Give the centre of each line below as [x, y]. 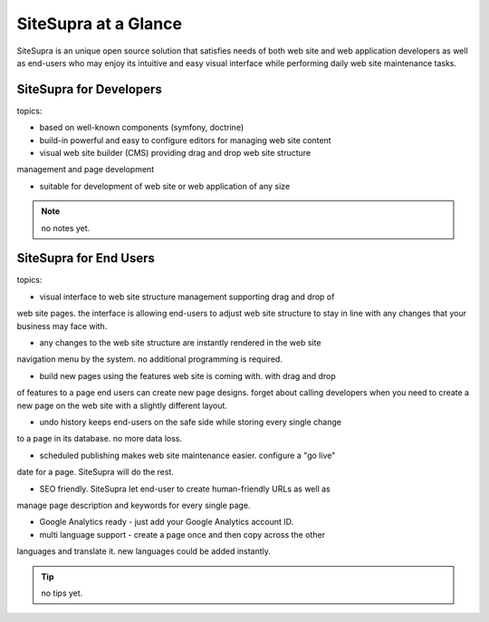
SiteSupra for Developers [89, 89]
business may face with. [62, 326]
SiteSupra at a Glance [100, 24]
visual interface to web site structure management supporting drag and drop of [187, 296]
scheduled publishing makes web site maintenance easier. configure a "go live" [187, 455]
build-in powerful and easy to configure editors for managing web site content [185, 140]
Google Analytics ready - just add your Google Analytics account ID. [167, 522]
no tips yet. [62, 593]
